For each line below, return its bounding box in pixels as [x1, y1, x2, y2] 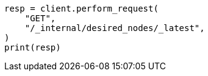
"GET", [24, 13, 56, 23]
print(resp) [4, 43, 61, 52]
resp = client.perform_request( [4, 4, 159, 13]
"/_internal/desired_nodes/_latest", [24, 23, 205, 33]
